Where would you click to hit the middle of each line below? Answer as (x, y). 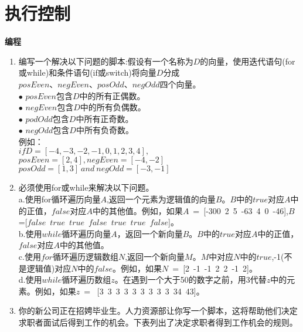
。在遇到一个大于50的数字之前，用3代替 (190, 280)
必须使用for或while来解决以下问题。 (86, 187)
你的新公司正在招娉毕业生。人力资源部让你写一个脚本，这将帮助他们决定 (158, 311)
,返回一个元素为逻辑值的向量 (161, 199)
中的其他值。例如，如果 (137, 210)
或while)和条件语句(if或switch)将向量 (87, 72)
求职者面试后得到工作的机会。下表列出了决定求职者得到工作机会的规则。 (158, 322)
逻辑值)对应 (49, 268)
